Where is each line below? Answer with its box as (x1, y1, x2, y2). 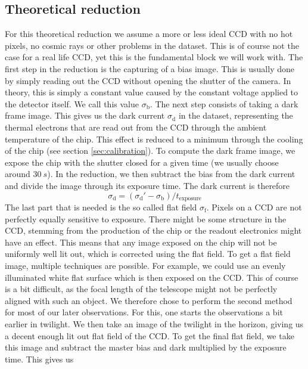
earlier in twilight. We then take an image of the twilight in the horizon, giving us (5, 317, 304, 330)
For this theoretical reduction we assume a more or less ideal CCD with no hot (5, 27, 293, 40)
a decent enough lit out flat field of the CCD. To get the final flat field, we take (5, 329, 294, 342)
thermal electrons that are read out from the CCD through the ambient (5, 120, 267, 133)
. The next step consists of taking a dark (150, 97, 298, 110)
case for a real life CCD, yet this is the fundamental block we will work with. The (5, 51, 303, 63)
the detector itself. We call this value (5, 97, 139, 110)
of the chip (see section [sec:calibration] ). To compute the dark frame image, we (5, 144, 295, 157)
